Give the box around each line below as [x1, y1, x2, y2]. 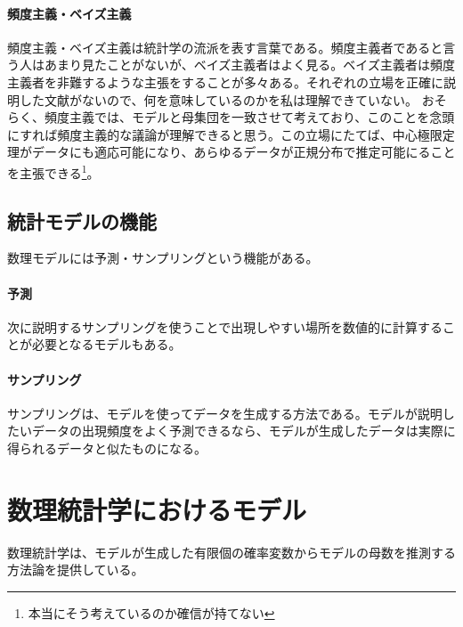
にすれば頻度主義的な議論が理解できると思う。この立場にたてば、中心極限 [7, 125, 443, 143]
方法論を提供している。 [7, 560, 144, 579]
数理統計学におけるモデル [7, 491, 307, 527]
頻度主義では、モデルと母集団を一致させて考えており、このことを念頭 [44, 108, 455, 126]
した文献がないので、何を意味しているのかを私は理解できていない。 [19, 90, 418, 109]
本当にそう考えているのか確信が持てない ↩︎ [28, 603, 275, 622]
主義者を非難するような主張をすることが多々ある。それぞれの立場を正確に [7, 72, 443, 91]
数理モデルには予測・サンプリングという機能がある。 [7, 248, 319, 267]
